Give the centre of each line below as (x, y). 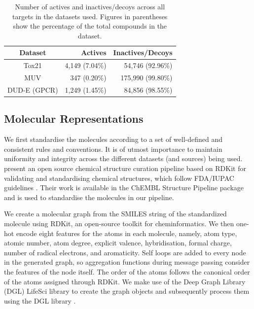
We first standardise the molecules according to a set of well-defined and (113, 139)
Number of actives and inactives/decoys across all (90, 6)
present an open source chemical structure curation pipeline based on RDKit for (125, 168)
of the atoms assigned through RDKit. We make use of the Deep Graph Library (125, 281)
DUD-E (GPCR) (33, 89)
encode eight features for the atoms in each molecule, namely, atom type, (127, 233)
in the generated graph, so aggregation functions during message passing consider (127, 262)
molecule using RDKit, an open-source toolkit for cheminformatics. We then (119, 223)
